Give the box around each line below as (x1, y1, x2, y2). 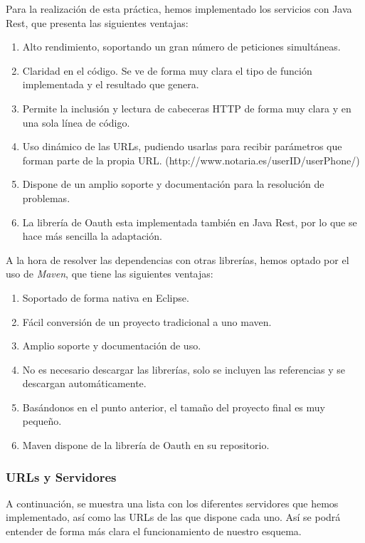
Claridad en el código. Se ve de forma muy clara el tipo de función (22, 63, 312, 78)
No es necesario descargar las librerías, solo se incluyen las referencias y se (22, 362, 346, 376)
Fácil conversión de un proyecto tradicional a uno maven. (22, 314, 272, 329)
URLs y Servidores (6, 468, 117, 485)
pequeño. (22, 413, 62, 428)
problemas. (22, 190, 70, 205)
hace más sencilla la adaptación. (22, 228, 162, 243)
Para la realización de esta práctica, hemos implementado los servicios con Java (6, 1, 352, 16)
